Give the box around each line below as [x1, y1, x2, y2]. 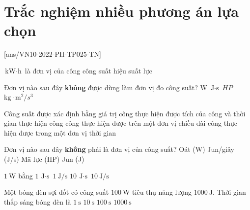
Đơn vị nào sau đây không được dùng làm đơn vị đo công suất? [4, 82, 198, 92]
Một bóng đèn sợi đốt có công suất [4, 187, 109, 197]
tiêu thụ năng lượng [132, 187, 192, 197]
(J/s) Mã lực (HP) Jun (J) [4, 154, 84, 164]
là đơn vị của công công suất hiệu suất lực [25, 65, 152, 75]
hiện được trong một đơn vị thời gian [4, 127, 116, 138]
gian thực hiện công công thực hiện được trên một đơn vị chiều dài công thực [4, 118, 237, 128]
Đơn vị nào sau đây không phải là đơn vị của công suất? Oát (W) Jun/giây [4, 144, 234, 154]
